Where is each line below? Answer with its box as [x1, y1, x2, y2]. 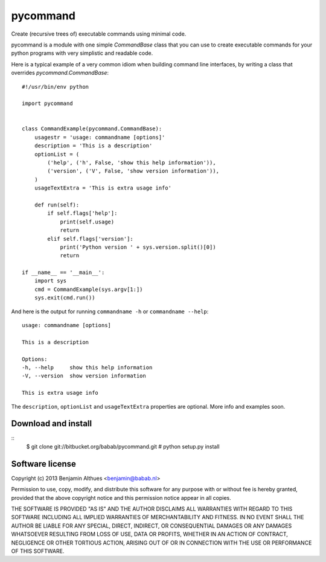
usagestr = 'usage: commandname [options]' [34, 133, 165, 141]
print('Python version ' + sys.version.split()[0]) [60, 243, 217, 251]
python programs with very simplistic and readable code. [11, 49, 153, 57]
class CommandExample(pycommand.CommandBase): [22, 126, 162, 132]
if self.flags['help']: [47, 210, 118, 217]
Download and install [11, 418, 92, 429]
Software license [11, 459, 77, 469]
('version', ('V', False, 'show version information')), [47, 168, 220, 174]
